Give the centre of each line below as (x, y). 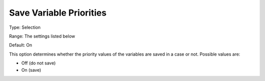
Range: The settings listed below (42, 36)
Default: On (21, 45)
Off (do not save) (39, 63)
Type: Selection (25, 27)
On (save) (31, 70)
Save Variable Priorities (58, 13)
